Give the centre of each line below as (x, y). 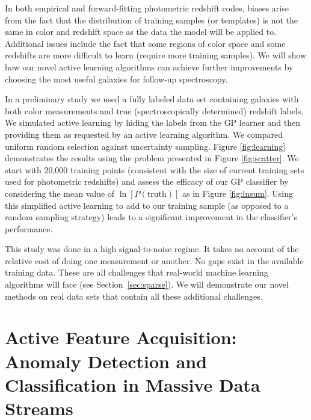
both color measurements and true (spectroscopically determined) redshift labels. (154, 110)
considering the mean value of (60, 193)
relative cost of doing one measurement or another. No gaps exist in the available (154, 260)
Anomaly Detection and (106, 361)
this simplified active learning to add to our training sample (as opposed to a (147, 205)
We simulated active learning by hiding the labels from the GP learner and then (153, 122)
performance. (29, 228)
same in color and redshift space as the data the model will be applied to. (141, 32)
